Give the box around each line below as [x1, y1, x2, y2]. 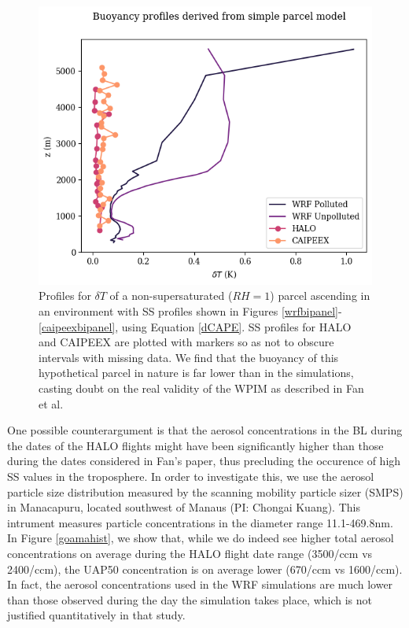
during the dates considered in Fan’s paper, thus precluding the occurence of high [7, 453, 401, 469]
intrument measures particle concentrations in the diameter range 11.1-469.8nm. [7, 514, 393, 530]
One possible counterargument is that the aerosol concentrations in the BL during [7, 422, 403, 438]
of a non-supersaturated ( [109, 287, 233, 304]
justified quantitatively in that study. [7, 607, 186, 623]
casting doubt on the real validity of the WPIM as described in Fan [39, 379, 364, 396]
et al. [39, 395, 64, 412]
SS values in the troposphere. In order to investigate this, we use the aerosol [7, 467, 374, 484]
